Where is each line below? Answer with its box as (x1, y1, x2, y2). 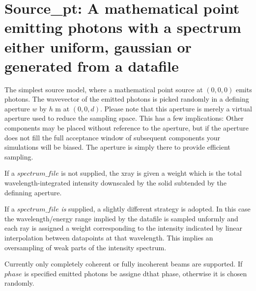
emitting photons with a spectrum (4, 17, 241, 37)
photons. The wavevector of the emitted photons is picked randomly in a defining (4, 94, 249, 104)
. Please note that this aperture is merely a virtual (100, 103, 252, 113)
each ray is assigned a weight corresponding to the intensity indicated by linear (4, 223, 242, 233)
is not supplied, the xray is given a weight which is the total (61, 168, 242, 178)
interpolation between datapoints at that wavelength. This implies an (4, 233, 213, 242)
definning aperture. (4, 187, 62, 197)
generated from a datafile (4, 55, 179, 76)
